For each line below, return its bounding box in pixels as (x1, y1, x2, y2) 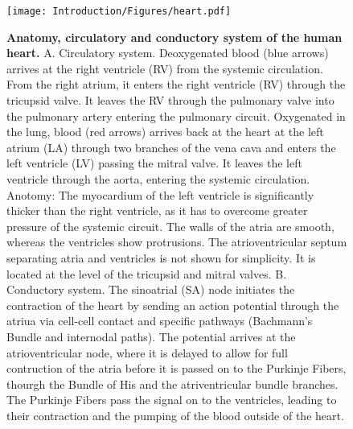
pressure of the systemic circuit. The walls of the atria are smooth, (6, 217, 335, 234)
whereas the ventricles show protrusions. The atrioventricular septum (6, 233, 347, 250)
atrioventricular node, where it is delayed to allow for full (6, 344, 288, 361)
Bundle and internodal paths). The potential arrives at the (6, 328, 296, 344)
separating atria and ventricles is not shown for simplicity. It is (6, 249, 316, 266)
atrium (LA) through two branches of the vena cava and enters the (6, 138, 336, 155)
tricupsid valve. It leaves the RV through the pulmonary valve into (6, 92, 335, 109)
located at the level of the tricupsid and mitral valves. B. (6, 265, 287, 282)
